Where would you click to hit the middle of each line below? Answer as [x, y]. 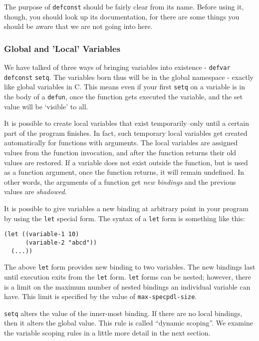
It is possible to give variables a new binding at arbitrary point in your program [126, 208]
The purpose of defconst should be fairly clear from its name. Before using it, [124, 6]
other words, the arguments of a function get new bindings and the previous [120, 181]
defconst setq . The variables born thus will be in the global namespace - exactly [129, 77]
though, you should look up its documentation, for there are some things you [122, 16]
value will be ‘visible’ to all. [46, 106]
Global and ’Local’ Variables [62, 48]
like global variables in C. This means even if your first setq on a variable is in [125, 87]
